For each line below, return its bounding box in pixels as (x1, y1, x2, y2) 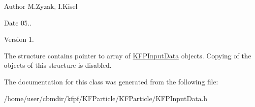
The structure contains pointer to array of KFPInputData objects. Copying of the (4, 50, 251, 60)
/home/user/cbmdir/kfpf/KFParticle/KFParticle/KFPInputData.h (4, 93, 208, 103)
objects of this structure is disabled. (4, 60, 112, 70)
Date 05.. (4, 17, 32, 27)
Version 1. (4, 34, 34, 44)
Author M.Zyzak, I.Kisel (4, 1, 78, 11)
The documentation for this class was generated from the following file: (4, 76, 218, 86)
